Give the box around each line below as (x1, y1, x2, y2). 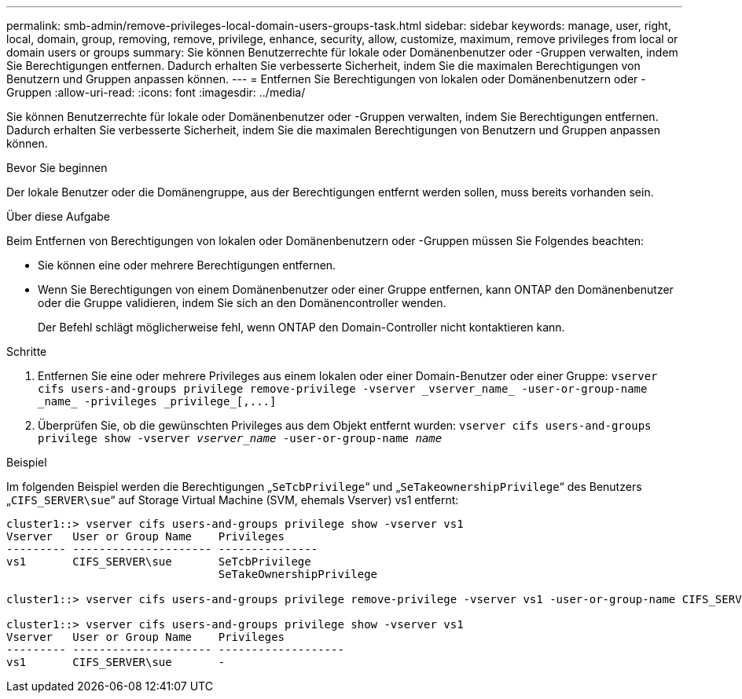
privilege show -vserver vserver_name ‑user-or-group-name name (38, 432, 443, 445)
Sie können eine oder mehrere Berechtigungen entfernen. (38, 258, 336, 272)
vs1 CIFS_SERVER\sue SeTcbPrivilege (6, 555, 311, 568)
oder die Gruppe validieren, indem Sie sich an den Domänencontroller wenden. (38, 296, 446, 309)
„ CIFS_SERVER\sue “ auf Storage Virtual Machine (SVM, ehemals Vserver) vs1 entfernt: (6, 493, 459, 507)
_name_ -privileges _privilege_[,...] (38, 395, 277, 408)
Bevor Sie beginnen (6, 161, 108, 174)
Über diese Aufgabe (6, 210, 110, 223)
